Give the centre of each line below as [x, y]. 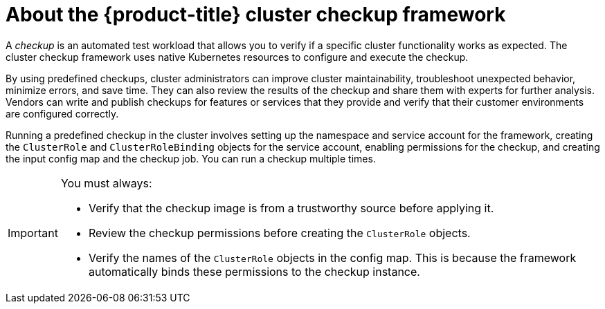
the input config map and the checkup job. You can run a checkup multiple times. [191, 158]
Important [33, 233]
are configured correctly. [62, 113]
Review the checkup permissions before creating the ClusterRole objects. [279, 233]
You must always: [106, 183]
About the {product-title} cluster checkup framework [256, 15]
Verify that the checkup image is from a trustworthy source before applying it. [291, 208]
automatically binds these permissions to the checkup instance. [254, 271]
